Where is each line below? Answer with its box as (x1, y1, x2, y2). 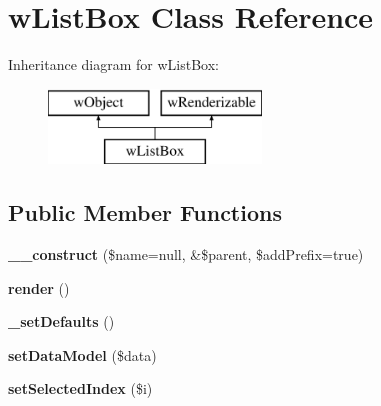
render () (8, 277, 70, 298)
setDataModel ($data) (8, 344, 157, 365)
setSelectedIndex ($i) (8, 378, 153, 399)
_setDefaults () (8, 311, 115, 332)
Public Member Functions (8, 197, 282, 228)
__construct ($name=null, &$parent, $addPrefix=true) (8, 244, 364, 265)
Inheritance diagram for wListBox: (8, 54, 219, 75)
